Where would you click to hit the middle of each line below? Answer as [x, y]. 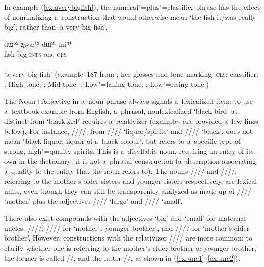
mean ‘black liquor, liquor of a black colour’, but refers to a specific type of [123, 141]
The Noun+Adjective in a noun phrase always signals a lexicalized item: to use [129, 101]
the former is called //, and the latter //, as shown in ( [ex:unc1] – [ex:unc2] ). [122, 258]
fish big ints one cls [35, 54]
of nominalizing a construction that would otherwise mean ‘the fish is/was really [130, 17]
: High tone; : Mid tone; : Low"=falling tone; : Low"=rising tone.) [107, 84]
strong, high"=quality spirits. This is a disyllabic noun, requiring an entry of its [129, 151]
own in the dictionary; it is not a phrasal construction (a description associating [130, 161]
